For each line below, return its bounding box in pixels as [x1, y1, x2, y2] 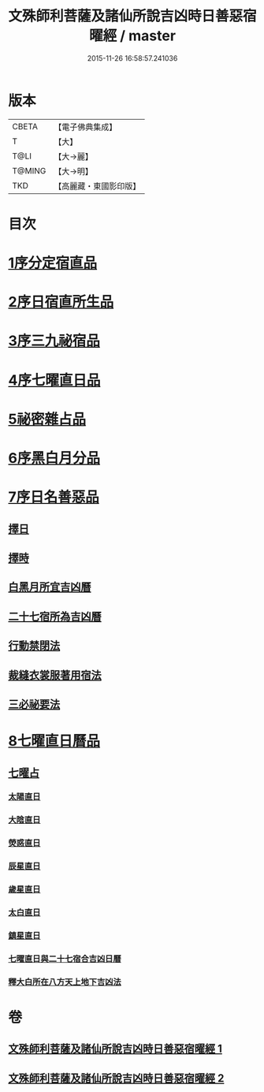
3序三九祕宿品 [8, 332, 101, 350]
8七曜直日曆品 [8, 732, 101, 750]
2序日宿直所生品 [8, 293, 114, 311]
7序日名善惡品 [8, 488, 100, 506]
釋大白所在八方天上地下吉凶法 [8, 976, 122, 987]
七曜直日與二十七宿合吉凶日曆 [8, 953, 122, 964]
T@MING [12, 165, 46, 176]
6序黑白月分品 [8, 449, 101, 467]
